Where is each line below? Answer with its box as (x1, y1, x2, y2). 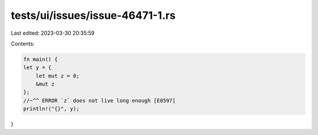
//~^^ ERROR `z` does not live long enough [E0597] (23, 97, 176, 104)
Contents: (11, 40, 35, 47)
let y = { (23, 64, 52, 71)
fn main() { (23, 56, 58, 62)
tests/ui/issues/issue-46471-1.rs (11, 9, 176, 22)
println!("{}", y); (23, 106, 79, 112)
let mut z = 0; (35, 73, 79, 79)
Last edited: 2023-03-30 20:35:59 (11, 29, 95, 37)
